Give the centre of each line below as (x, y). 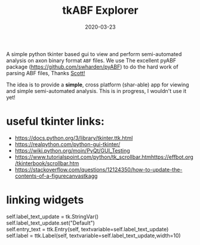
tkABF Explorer (100, 10)
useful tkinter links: (55, 121)
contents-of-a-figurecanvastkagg (56, 176)
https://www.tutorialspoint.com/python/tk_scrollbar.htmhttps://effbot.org (104, 157)
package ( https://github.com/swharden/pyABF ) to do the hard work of (92, 67)
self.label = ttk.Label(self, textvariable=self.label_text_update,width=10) (93, 235)
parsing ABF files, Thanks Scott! (46, 73)
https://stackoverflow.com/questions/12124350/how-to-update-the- (99, 169)
